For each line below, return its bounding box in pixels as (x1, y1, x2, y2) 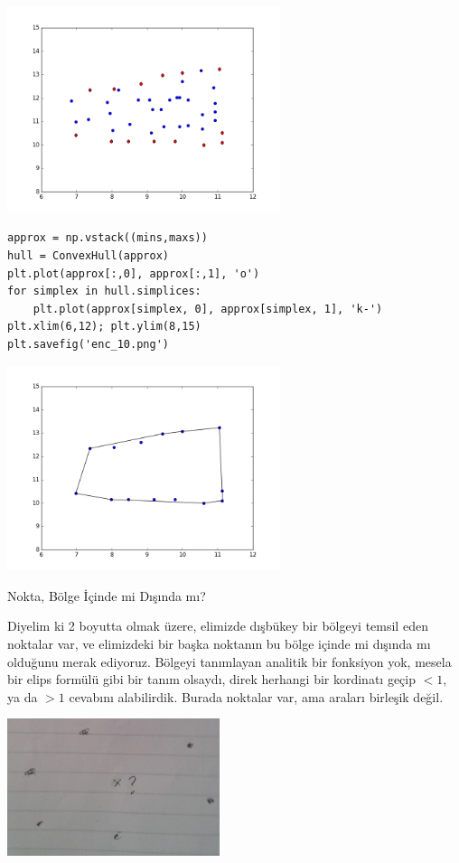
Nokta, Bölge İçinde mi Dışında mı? (7, 586, 206, 605)
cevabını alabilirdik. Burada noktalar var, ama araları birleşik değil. (69, 687, 444, 706)
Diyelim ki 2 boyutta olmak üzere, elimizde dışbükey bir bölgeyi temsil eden (7, 616, 428, 635)
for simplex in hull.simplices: (7, 285, 201, 298)
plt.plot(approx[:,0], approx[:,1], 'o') (7, 267, 260, 280)
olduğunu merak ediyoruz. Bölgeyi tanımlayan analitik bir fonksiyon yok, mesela (7, 652, 452, 671)
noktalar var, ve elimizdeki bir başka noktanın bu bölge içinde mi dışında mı (7, 634, 431, 653)
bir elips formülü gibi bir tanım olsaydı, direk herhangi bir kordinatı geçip (7, 670, 417, 689)
